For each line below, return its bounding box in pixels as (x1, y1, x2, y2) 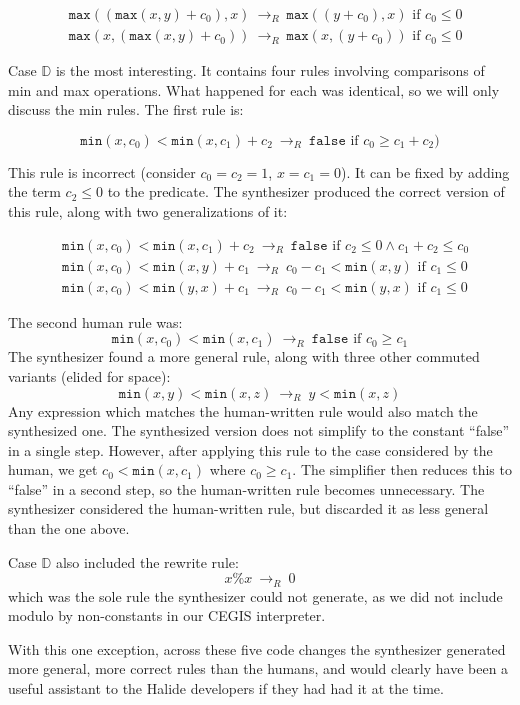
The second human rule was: (8, 311, 183, 332)
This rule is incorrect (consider (8, 161, 196, 182)
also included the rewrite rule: (55, 551, 239, 572)
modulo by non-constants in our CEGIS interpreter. (8, 605, 326, 626)
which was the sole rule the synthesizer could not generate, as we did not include (8, 585, 503, 606)
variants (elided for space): (8, 365, 171, 386)
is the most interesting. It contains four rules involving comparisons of (55, 60, 485, 81)
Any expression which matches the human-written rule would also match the (8, 400, 478, 421)
